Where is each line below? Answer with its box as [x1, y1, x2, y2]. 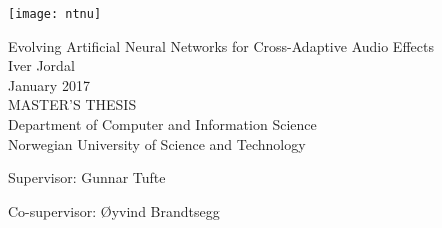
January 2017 [8, 74, 90, 95]
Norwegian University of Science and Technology [8, 133, 306, 154]
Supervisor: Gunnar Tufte [8, 167, 166, 188]
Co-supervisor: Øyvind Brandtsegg [8, 200, 220, 221]
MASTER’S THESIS [8, 94, 137, 115]
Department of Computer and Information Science [8, 114, 317, 135]
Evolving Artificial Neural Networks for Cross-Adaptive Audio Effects [8, 35, 434, 56]
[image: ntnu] [8, 7, 102, 21]
